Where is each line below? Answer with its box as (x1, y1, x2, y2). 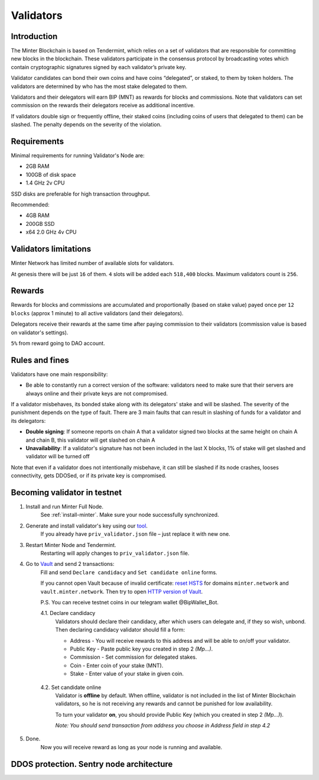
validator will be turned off (25, 453, 90, 460)
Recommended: (11, 201, 50, 208)
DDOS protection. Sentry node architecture (11, 759, 173, 769)
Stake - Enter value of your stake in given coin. (70, 670, 184, 677)
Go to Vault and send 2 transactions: (25, 561, 115, 568)
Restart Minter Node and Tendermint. (25, 541, 116, 548)
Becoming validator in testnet (11, 488, 122, 497)
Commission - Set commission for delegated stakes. (70, 653, 197, 661)
